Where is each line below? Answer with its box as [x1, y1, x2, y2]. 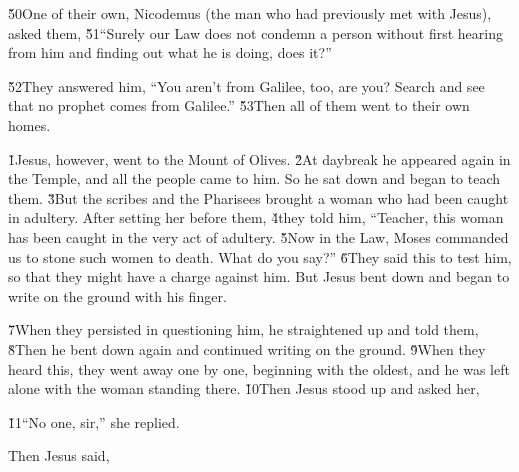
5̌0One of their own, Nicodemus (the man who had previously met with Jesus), [8, 3, 492, 23]
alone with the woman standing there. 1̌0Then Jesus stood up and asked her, [8, 378, 480, 399]
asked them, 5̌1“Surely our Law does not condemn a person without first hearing [8, 22, 503, 43]
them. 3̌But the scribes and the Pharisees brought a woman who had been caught [8, 187, 509, 208]
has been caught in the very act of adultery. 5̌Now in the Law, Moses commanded [8, 226, 509, 247]
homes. [8, 114, 51, 135]
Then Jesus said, [8, 445, 110, 466]
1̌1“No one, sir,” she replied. [8, 411, 180, 432]
